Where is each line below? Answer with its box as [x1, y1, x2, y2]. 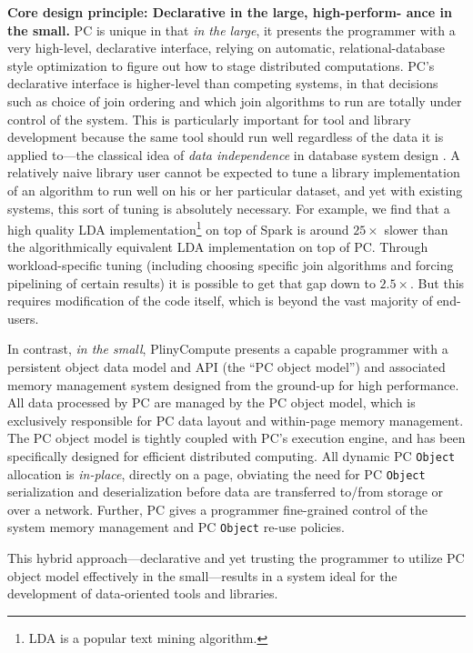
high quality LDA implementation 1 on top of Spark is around [7, 217, 349, 238]
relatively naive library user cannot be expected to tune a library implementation [7, 163, 460, 182]
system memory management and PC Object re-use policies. [7, 517, 345, 537]
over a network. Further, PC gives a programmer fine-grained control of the [7, 499, 428, 518]
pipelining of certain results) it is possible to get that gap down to [7, 273, 376, 292]
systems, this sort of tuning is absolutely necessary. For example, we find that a [7, 198, 450, 217]
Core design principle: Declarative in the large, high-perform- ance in [7, 3, 452, 21]
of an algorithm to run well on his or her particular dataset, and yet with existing [7, 180, 463, 199]
